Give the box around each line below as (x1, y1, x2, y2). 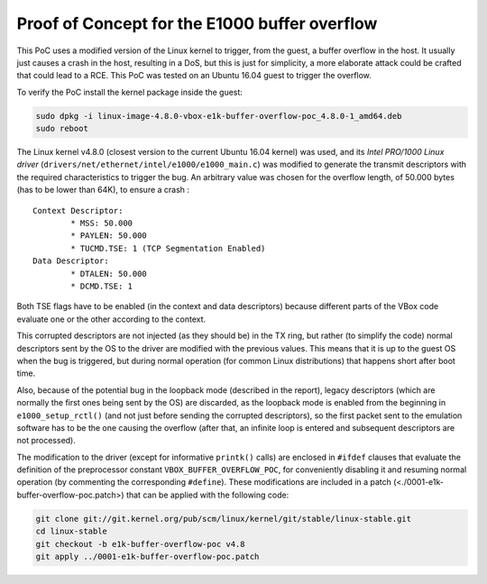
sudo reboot (35, 123, 89, 134)
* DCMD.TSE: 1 (70, 280, 133, 291)
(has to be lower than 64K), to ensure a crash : (16, 185, 189, 196)
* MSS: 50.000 (70, 218, 133, 229)
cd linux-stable (35, 526, 108, 536)
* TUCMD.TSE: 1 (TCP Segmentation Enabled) (70, 243, 266, 253)
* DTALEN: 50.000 (70, 269, 148, 278)
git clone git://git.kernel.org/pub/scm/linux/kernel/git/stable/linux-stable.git (35, 514, 412, 524)
